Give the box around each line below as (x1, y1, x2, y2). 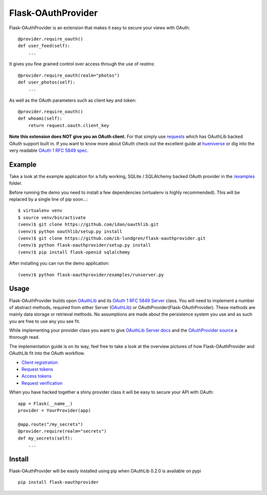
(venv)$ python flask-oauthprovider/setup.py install (18, 242, 151, 248)
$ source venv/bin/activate (18, 215, 86, 220)
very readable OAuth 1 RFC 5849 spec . (9, 147, 89, 153)
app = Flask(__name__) (18, 401, 73, 406)
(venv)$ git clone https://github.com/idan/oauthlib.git (18, 222, 159, 227)
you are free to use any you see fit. (9, 318, 81, 324)
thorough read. (9, 334, 40, 340)
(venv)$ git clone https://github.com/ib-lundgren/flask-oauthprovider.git (18, 235, 206, 241)
